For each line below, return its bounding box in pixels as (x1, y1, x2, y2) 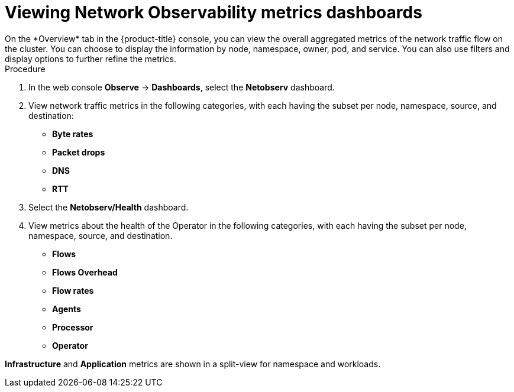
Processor (52, 322, 93, 332)
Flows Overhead (52, 267, 118, 277)
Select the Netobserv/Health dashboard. (28, 202, 189, 212)
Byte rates (52, 128, 93, 139)
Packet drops (52, 147, 105, 157)
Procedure (5, 63, 46, 74)
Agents (52, 303, 81, 314)
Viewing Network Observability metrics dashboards (5, 2, 422, 22)
